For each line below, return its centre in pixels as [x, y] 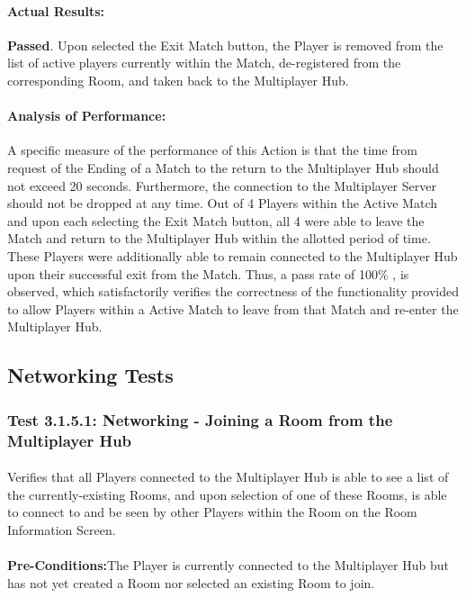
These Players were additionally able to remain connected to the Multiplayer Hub [233, 255]
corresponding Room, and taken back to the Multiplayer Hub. [178, 80]
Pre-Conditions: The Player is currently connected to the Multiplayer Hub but [228, 565]
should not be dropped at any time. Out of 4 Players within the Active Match [223, 203]
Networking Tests [90, 375]
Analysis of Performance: [87, 116]
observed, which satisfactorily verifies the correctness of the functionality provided [233, 291]
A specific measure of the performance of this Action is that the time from [212, 150]
